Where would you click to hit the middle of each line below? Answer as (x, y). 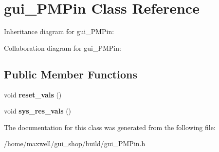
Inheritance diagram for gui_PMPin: (59, 31)
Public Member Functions (71, 74)
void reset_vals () (33, 94)
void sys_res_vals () (38, 111)
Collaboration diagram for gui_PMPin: (63, 47)
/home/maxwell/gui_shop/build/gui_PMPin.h (75, 143)
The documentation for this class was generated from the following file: (110, 127)
